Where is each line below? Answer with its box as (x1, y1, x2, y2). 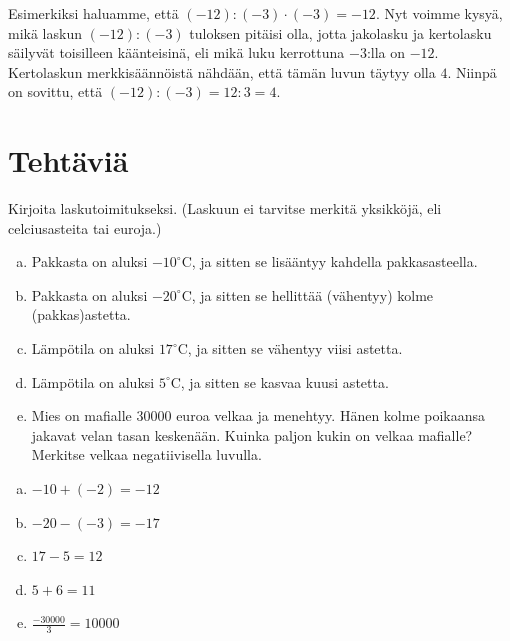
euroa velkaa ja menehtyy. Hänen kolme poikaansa (176, 405, 486, 426)
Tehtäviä (8, 140, 129, 181)
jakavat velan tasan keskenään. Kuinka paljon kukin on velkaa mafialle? (31, 424, 473, 445)
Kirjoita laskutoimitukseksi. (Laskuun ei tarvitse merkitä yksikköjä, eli (8, 198, 442, 219)
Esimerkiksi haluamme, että (8, 3, 179, 23)
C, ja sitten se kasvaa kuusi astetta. (170, 371, 389, 392)
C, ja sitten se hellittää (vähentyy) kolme (181, 284, 434, 305)
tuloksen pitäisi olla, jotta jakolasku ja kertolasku (189, 22, 492, 43)
